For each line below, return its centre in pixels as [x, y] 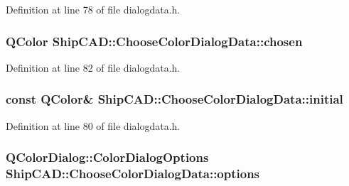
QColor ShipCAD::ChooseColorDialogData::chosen [154, 41]
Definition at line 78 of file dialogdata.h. [93, 9]
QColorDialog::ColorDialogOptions [107, 157]
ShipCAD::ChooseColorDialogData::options [133, 174]
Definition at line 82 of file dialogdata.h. [93, 67]
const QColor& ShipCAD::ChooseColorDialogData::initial [174, 99]
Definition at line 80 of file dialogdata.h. [93, 125]
